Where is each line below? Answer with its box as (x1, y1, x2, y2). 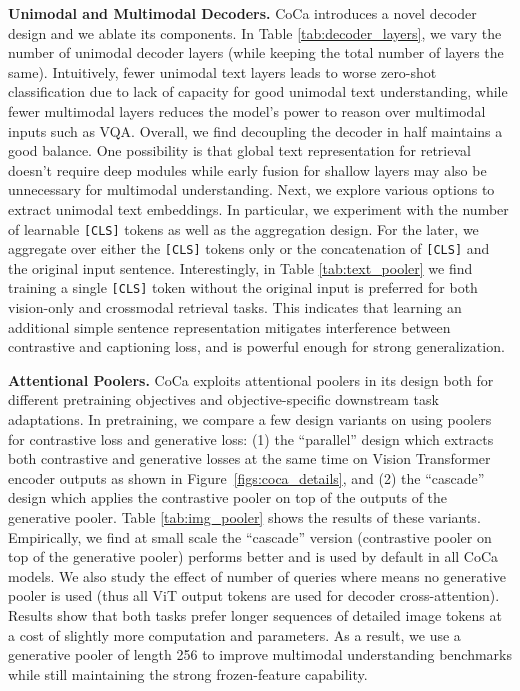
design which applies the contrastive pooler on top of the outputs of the (8, 487, 448, 508)
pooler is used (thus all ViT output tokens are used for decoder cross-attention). (8, 585, 500, 606)
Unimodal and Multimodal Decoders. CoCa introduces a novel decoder (8, 3, 477, 23)
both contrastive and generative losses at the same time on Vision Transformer (8, 448, 491, 469)
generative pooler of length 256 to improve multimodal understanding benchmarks (8, 644, 512, 665)
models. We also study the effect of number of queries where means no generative (8, 565, 506, 586)
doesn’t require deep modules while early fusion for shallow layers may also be (8, 159, 487, 180)
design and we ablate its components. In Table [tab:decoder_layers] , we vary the (8, 22, 502, 43)
